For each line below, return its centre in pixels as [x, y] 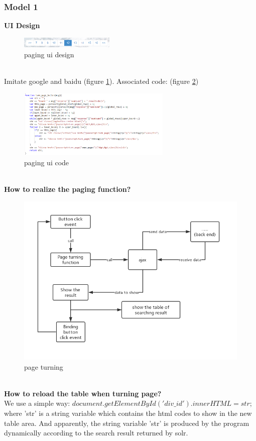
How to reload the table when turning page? [83, 393]
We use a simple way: [37, 403]
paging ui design [49, 54]
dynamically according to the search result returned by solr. [96, 433]
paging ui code [47, 162]
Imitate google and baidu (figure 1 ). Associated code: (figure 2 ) [101, 81]
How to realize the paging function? [68, 189]
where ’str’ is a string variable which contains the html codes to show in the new [128, 413]
